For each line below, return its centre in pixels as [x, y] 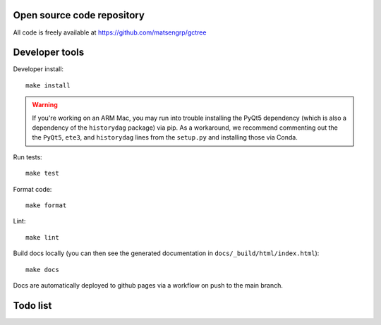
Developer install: [38, 69]
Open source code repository [79, 15]
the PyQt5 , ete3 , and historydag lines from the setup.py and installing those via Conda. [165, 137]
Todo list [32, 306]
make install [48, 85]
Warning [45, 105]
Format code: [32, 189]
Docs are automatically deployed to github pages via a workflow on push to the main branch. [148, 285]
